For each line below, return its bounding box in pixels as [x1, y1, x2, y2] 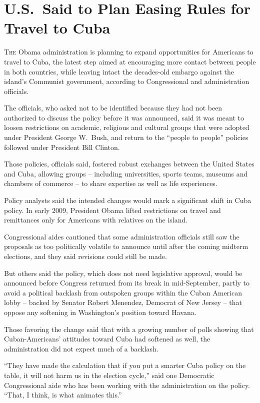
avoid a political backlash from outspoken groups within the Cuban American [4, 287, 242, 297]
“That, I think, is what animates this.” [4, 389, 122, 400]
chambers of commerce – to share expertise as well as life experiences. [4, 178, 217, 188]
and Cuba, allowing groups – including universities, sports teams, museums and [4, 168, 248, 178]
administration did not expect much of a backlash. [4, 343, 158, 353]
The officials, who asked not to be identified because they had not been [4, 102, 222, 113]
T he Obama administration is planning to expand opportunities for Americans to [4, 46, 253, 57]
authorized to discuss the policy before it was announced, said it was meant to [4, 112, 244, 122]
